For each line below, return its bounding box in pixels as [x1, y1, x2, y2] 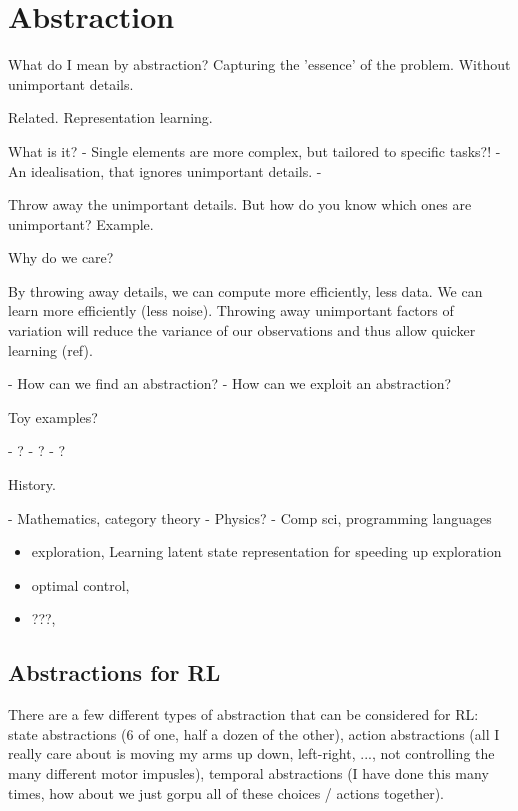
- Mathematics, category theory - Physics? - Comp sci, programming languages [8, 507, 492, 528]
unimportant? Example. [8, 213, 154, 234]
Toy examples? [8, 406, 98, 427]
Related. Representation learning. [8, 107, 213, 128]
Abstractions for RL [8, 657, 221, 688]
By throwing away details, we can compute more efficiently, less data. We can [8, 280, 483, 301]
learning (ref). [8, 339, 93, 360]
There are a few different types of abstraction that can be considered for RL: [8, 704, 479, 725]
